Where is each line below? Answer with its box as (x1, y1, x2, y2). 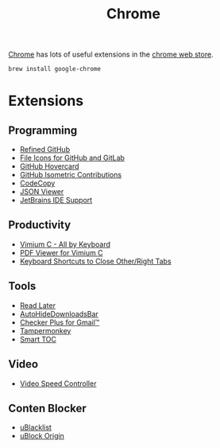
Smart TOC (19, 334, 57, 344)
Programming (8, 123, 78, 137)
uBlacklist (19, 423, 52, 432)
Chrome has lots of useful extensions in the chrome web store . (8, 49, 214, 60)
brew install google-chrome (8, 65, 102, 73)
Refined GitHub (19, 145, 70, 154)
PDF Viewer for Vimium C (19, 247, 103, 257)
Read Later (19, 300, 56, 310)
